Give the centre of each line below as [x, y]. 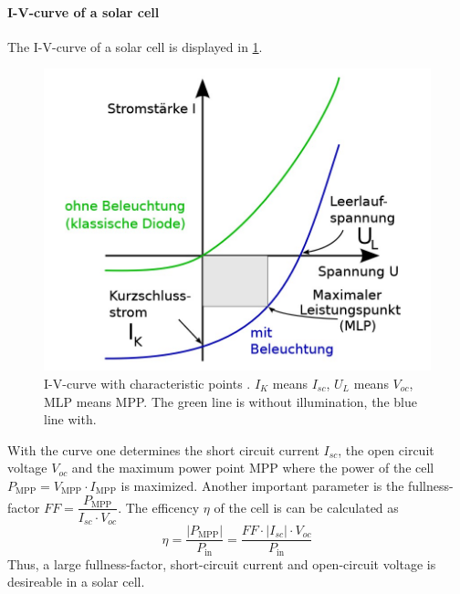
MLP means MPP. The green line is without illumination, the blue [230, 401]
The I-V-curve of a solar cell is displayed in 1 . [135, 46]
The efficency [162, 507]
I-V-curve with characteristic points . [147, 383]
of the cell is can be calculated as [306, 507]
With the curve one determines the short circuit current [163, 449]
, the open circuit [386, 449]
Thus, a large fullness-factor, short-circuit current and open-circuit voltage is [222, 563]
